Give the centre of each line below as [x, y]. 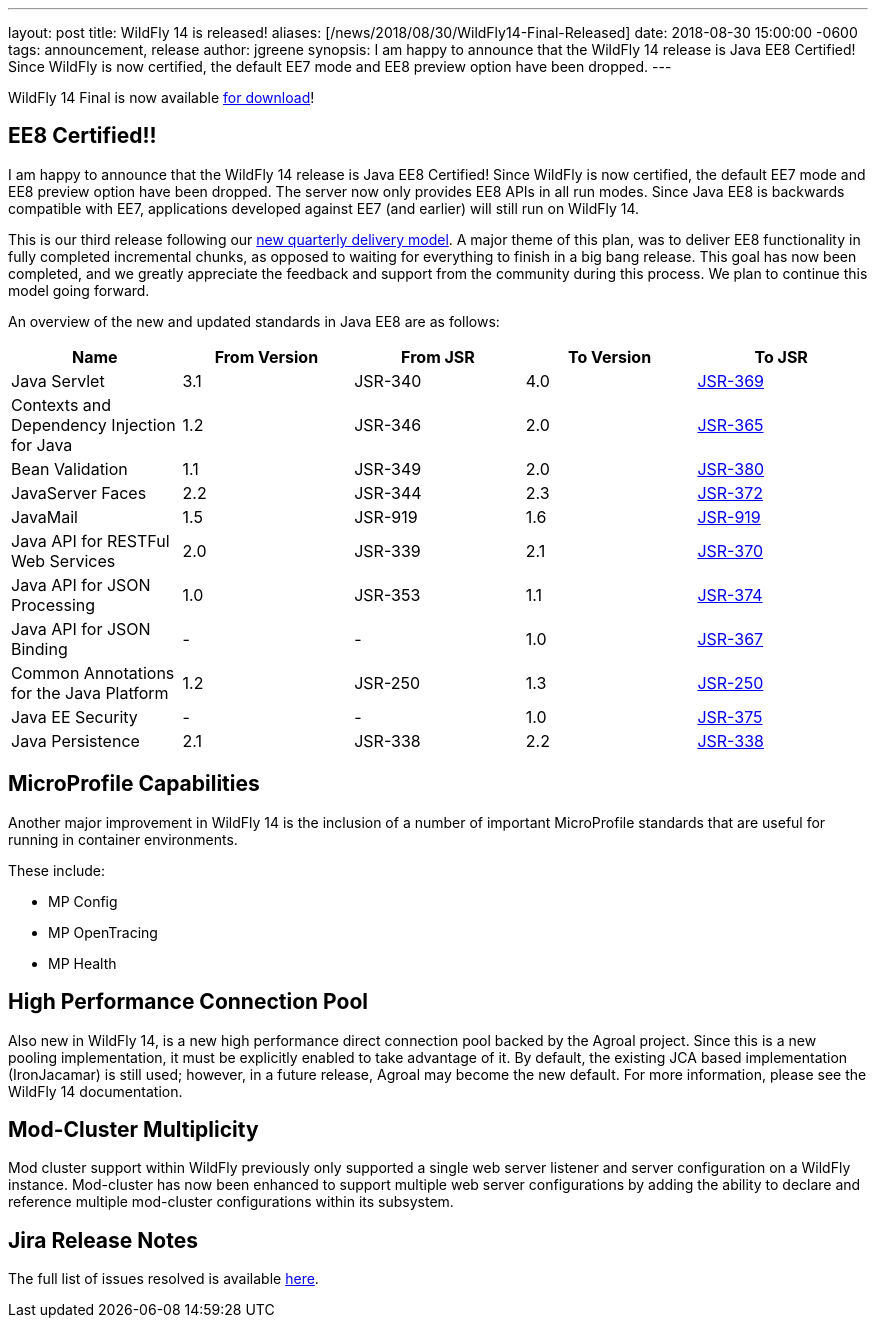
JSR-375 [730, 716]
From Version [266, 356]
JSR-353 [387, 594]
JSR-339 [387, 550]
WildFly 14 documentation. [95, 1091]
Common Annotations [93, 672]
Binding [39, 648]
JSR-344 [388, 492]
